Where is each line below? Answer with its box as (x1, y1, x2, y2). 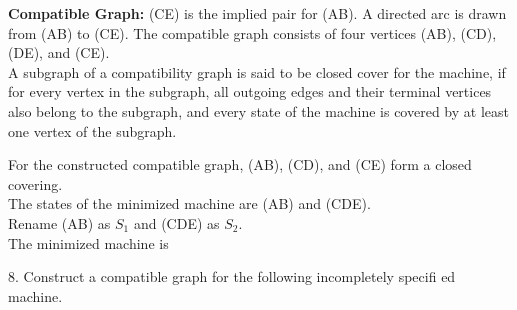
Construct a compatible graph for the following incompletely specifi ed (23, 266, 456, 287)
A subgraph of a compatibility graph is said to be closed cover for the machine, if (8, 61, 506, 82)
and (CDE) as (133, 212, 220, 233)
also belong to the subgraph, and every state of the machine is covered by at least (8, 100, 509, 121)
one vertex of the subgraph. (8, 120, 177, 141)
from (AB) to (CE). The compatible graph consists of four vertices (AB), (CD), (8, 22, 497, 43)
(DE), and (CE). (8, 42, 110, 63)
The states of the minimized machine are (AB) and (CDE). (8, 193, 371, 214)
